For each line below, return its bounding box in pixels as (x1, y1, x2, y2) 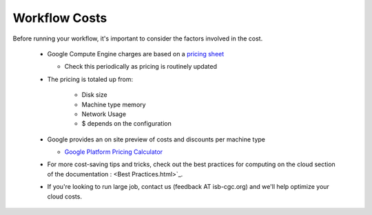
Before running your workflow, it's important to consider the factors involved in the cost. (12, 34, 263, 43)
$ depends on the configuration (81, 120, 172, 128)
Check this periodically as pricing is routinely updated (64, 63, 217, 71)
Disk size (81, 91, 107, 99)
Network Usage (81, 110, 127, 118)
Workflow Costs (12, 10, 107, 25)
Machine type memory (81, 100, 146, 109)
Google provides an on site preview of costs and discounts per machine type (47, 135, 265, 144)
